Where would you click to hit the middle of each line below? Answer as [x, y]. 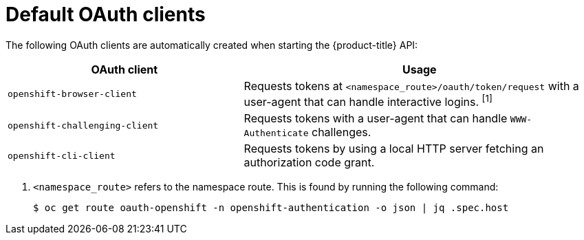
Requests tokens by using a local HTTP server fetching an [394, 149]
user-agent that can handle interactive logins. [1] [368, 101]
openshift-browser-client [72, 94]
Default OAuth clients [106, 14]
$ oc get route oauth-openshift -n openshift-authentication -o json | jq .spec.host [271, 208]
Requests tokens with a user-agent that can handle [376, 119]
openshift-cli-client [62, 155]
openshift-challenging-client [83, 125]
